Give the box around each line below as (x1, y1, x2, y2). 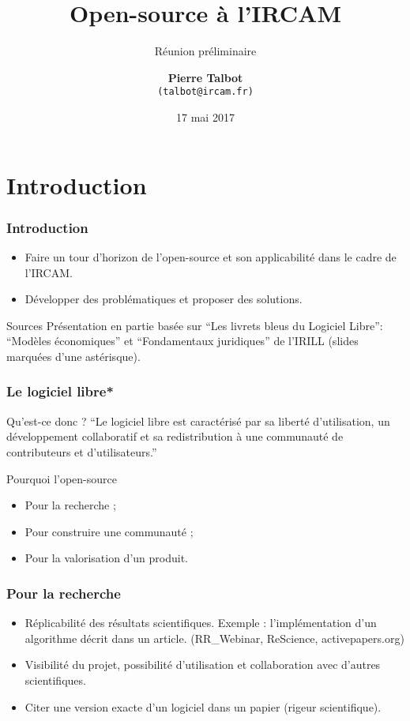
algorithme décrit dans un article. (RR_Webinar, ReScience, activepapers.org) (24, 629, 404, 646)
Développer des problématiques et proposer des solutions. (24, 291, 303, 307)
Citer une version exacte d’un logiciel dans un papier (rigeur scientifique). (24, 698, 382, 715)
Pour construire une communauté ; (24, 523, 194, 539)
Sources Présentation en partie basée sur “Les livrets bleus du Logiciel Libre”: (6, 317, 383, 333)
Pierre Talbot (167, 69, 243, 85)
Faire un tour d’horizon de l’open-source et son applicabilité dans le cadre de (24, 248, 397, 265)
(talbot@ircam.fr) (157, 86, 254, 98)
